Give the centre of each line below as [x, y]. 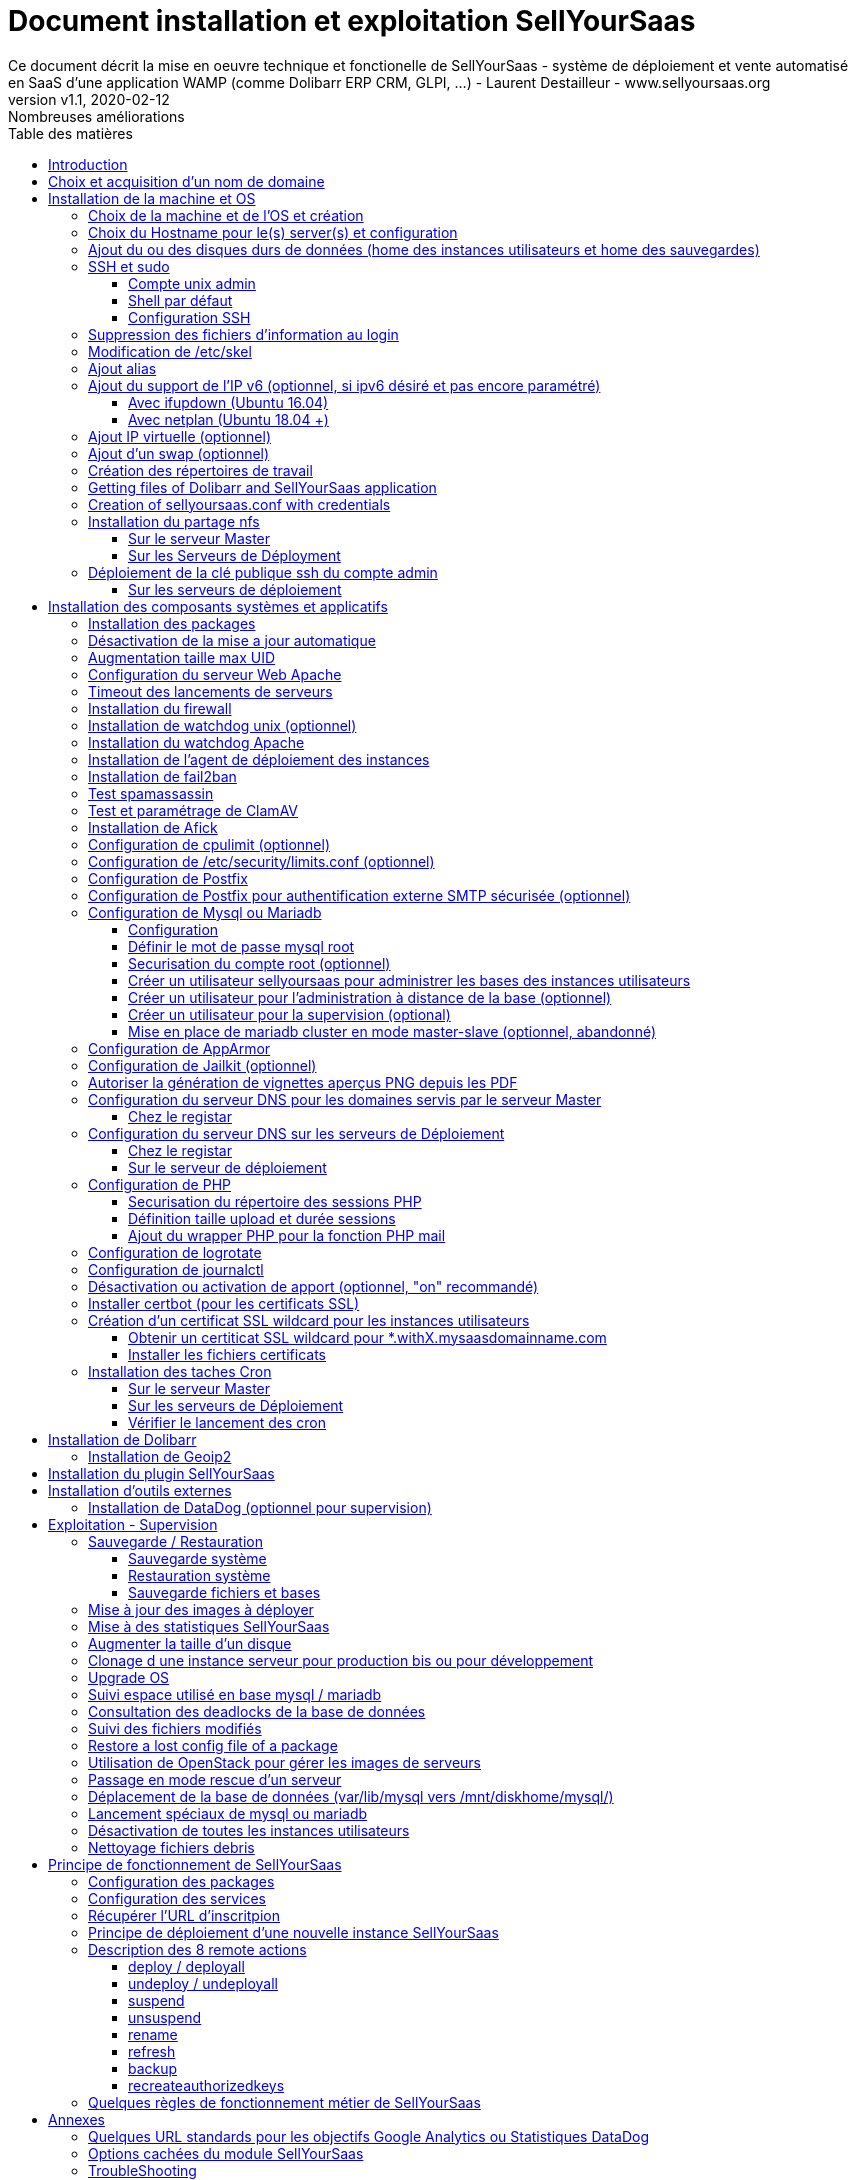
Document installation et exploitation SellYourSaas [352, 21]
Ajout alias [122, 368]
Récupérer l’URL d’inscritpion [184, 1915]
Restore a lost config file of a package [213, 1745]
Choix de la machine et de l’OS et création [226, 215]
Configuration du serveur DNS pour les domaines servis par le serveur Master [345, 1099]
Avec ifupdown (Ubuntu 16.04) [228, 402]
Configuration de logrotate [175, 1252]
